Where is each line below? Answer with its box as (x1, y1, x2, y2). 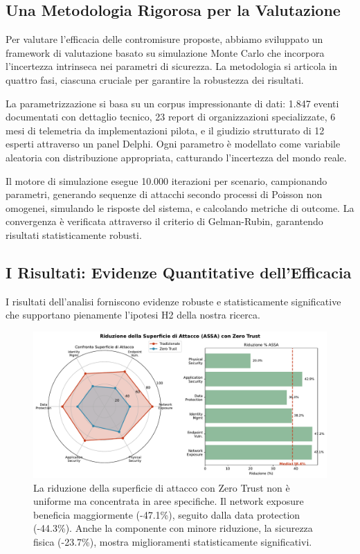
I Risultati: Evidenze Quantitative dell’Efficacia (6, 261, 352, 283)
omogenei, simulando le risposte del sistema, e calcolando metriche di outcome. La (6, 200, 354, 215)
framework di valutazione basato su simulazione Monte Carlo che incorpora (6, 45, 325, 60)
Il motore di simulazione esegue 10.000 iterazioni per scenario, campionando (6, 173, 327, 188)
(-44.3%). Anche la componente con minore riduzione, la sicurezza (33, 521, 313, 535)
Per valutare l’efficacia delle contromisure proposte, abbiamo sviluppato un (6, 32, 323, 46)
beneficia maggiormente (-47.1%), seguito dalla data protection (33, 507, 300, 521)
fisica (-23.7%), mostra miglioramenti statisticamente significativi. (33, 535, 312, 549)
